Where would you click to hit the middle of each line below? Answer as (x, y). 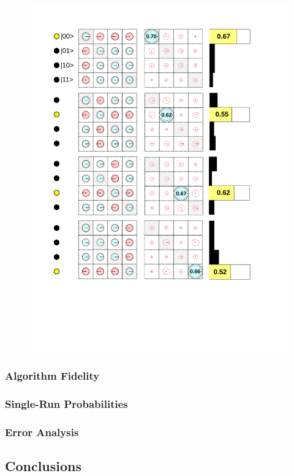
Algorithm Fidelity (52, 375)
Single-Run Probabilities (66, 403)
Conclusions (43, 465)
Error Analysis (42, 432)
